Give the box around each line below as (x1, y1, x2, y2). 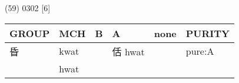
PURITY (185, 26, 230, 40)
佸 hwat (112, 44, 145, 58)
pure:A (185, 44, 214, 58)
